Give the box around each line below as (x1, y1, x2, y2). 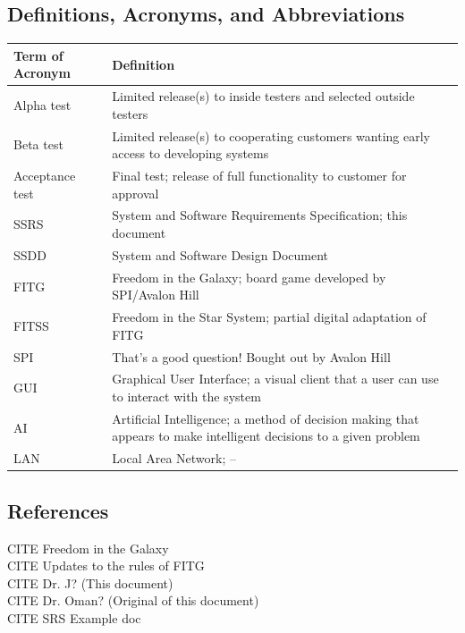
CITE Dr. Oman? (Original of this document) (7, 591, 259, 610)
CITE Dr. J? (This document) (7, 573, 173, 592)
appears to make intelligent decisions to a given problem (112, 426, 420, 445)
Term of (13, 46, 63, 64)
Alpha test (13, 95, 72, 114)
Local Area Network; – (112, 449, 237, 468)
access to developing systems (112, 144, 269, 163)
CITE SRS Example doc (7, 609, 141, 627)
